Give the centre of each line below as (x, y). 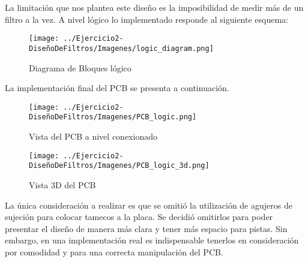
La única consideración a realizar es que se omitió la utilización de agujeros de (149, 205)
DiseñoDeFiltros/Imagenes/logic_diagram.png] (121, 48)
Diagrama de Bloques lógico (80, 67)
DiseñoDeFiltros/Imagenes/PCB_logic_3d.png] (119, 166)
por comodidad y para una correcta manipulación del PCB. (114, 252)
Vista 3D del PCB (62, 184)
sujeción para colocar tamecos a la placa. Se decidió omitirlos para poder (139, 217)
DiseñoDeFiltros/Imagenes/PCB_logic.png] (113, 117)
